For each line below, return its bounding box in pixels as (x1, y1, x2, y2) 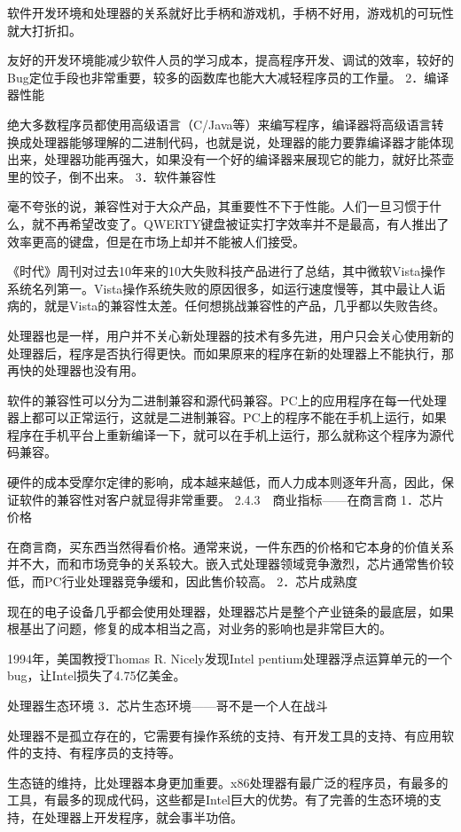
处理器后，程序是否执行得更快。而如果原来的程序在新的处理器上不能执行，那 (7, 343, 454, 362)
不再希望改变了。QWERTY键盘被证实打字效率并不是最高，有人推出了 (43, 214, 449, 232)
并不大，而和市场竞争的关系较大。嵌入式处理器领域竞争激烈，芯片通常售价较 (7, 554, 454, 573)
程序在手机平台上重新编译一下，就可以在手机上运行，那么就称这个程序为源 (7, 425, 441, 443)
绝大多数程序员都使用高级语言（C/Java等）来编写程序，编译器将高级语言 (7, 114, 432, 133)
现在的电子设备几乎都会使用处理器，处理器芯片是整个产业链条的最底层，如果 (7, 601, 454, 620)
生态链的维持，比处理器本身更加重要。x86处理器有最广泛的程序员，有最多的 (7, 773, 449, 791)
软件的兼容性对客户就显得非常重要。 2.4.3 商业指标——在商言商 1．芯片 (19, 490, 445, 508)
